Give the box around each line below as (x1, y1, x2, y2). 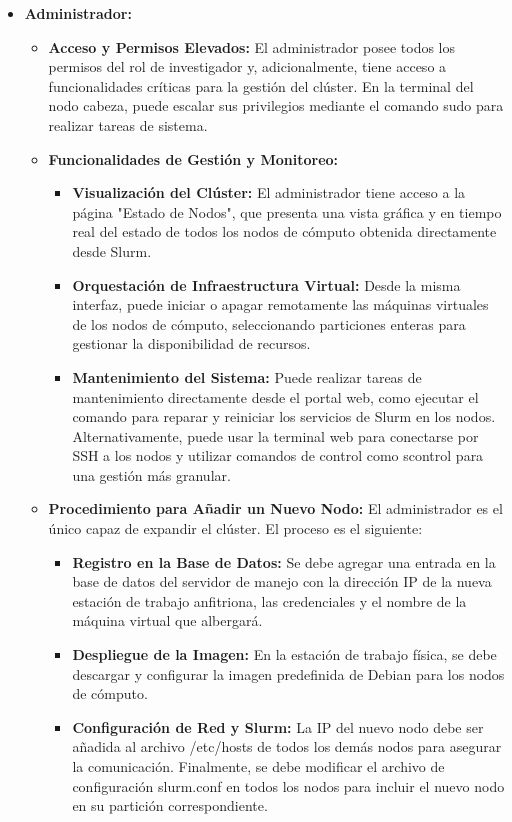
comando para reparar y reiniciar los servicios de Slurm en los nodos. (72, 406, 496, 427)
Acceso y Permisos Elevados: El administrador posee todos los (48, 36, 456, 57)
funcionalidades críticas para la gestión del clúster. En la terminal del (48, 75, 474, 96)
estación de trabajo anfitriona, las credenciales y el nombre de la (72, 590, 467, 611)
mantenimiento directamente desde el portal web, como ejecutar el (72, 386, 479, 407)
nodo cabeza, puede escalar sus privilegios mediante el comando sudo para (48, 95, 504, 116)
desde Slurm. (72, 240, 152, 261)
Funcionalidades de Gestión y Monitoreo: (48, 148, 339, 169)
